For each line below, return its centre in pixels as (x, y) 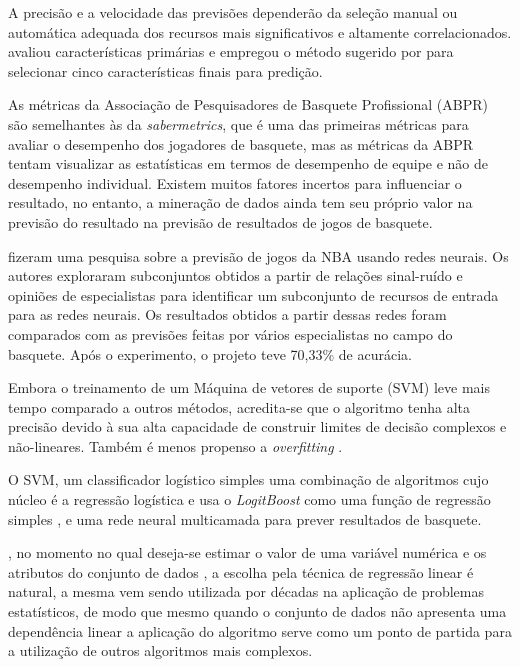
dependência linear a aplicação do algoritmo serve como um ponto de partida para (260, 630)
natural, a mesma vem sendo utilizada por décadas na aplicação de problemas (246, 591)
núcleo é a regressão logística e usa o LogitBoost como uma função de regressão (249, 499)
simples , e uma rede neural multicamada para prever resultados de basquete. (245, 518)
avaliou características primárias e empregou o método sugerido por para (231, 51)
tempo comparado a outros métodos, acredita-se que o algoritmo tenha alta (239, 406)
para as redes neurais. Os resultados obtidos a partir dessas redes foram (227, 314)
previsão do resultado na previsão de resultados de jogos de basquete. (220, 221)
